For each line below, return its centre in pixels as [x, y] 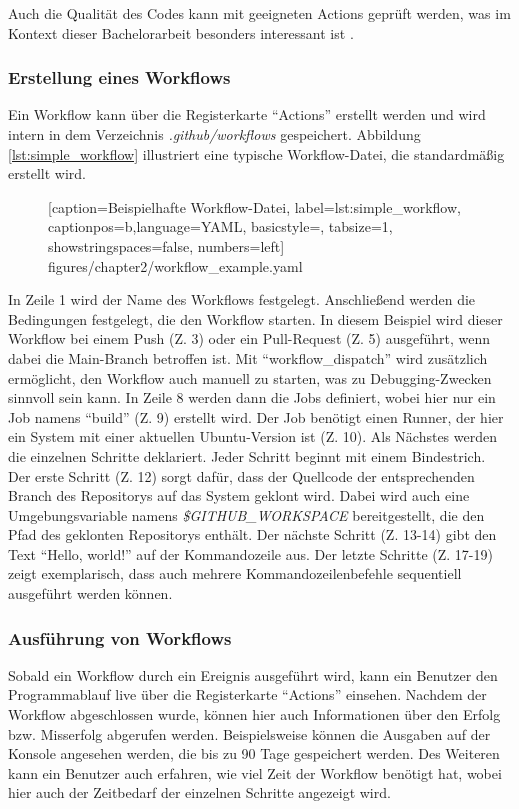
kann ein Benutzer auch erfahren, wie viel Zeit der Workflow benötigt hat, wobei [255, 772]
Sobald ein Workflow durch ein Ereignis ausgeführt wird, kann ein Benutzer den [253, 674]
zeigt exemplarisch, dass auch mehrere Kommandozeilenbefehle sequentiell [235, 573]
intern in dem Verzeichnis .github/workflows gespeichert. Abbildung [214, 134]
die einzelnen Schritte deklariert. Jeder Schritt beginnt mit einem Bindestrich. [247, 455]
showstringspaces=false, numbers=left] [166, 245]
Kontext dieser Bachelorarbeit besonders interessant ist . [181, 32]
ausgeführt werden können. [90, 593]
